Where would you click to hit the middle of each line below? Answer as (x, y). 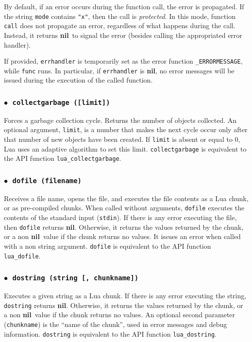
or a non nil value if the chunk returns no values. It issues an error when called (122, 236)
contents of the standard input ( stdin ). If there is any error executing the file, (120, 217)
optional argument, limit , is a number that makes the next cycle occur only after (126, 129)
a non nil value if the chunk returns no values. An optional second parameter (120, 315)
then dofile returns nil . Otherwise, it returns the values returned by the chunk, (124, 227)
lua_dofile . (22, 255)
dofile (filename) (47, 180)
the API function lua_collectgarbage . (63, 158)
